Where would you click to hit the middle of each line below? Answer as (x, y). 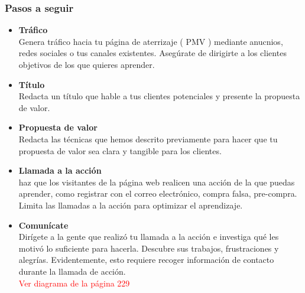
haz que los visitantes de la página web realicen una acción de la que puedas (157, 182)
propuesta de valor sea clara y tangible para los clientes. (120, 150)
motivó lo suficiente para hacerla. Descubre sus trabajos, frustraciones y (149, 248)
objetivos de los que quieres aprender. (87, 64)
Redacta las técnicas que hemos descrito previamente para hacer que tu (148, 139)
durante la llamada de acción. (72, 271)
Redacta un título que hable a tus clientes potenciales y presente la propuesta (159, 96)
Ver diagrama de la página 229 (74, 283)
